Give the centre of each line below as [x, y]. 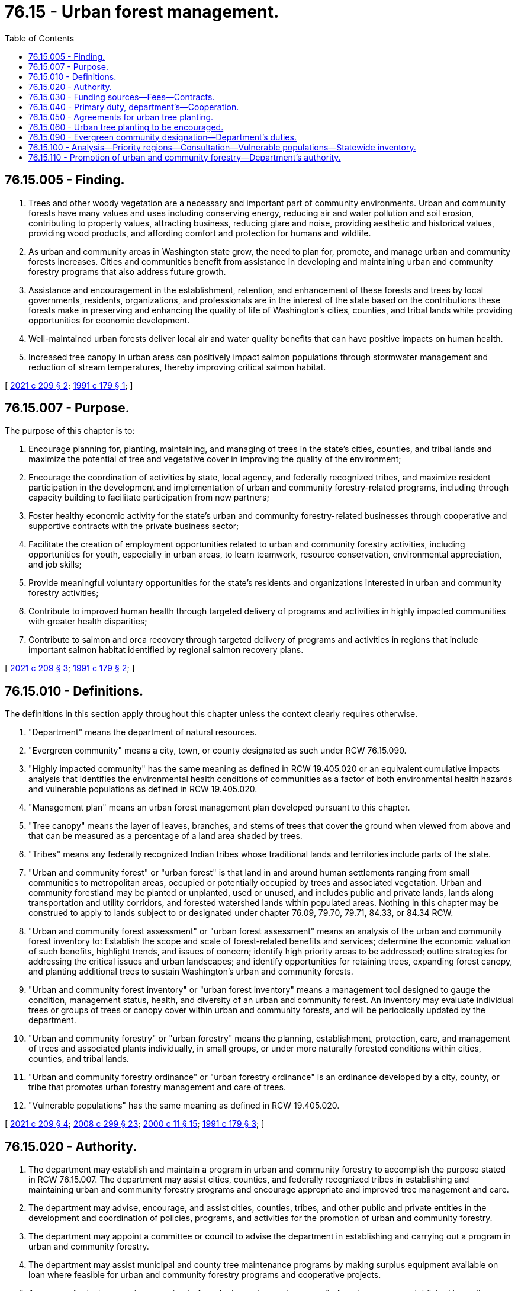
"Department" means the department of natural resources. [143, 732]
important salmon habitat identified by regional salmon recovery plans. [166, 650]
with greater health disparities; [88, 622]
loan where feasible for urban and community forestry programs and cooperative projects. [205, 1275]
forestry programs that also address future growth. [127, 271]
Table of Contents [40, 38]
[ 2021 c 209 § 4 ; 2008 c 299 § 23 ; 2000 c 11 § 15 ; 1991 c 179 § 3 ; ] [135, 1124]
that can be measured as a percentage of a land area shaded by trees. [165, 836]
